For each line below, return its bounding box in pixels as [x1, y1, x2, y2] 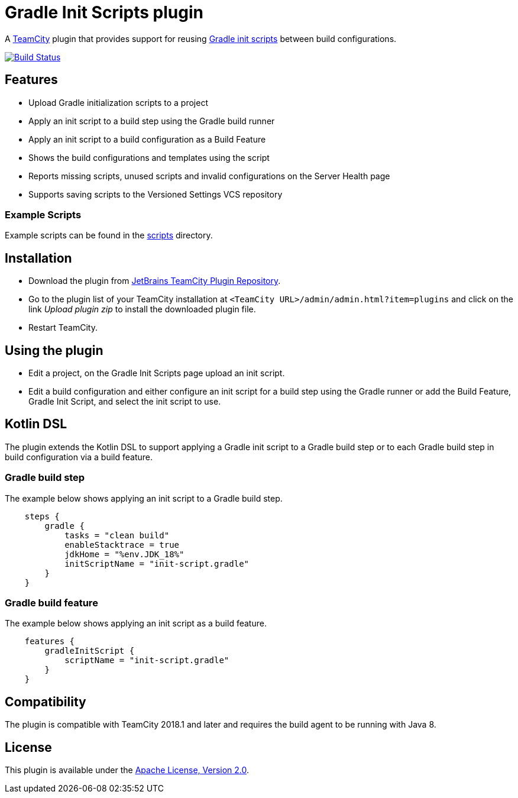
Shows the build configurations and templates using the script [28, 152, 270, 163]
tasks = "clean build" [64, 530, 170, 540]
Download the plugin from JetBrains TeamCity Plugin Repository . [28, 276, 281, 286]
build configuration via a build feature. [5, 451, 153, 462]
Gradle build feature [5, 597, 98, 609]
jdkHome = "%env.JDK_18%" [64, 549, 184, 559]
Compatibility [5, 694, 86, 709]
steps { [24, 511, 60, 521]
